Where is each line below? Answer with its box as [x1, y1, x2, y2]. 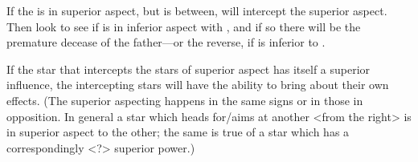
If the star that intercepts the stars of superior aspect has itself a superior [6, 60, 371, 77]
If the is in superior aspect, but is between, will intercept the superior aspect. [6, 2, 387, 18]
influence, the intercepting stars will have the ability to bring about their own [6, 76, 389, 93]
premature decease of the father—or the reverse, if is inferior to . [6, 34, 326, 51]
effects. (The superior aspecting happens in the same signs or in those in [6, 91, 363, 108]
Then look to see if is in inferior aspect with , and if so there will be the [6, 18, 361, 34]
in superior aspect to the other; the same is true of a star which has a [6, 124, 350, 140]
